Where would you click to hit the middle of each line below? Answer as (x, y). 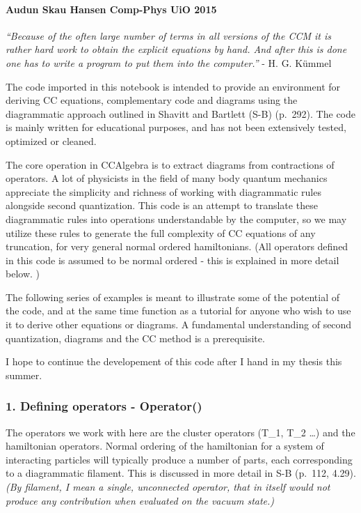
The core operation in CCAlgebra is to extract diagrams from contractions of (170, 164)
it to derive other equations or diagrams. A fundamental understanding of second (179, 324)
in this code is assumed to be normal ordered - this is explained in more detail (173, 260)
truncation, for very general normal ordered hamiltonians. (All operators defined (177, 246)
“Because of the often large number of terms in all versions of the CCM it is (169, 35)
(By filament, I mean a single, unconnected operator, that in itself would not (168, 487)
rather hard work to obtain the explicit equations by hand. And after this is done (176, 49)
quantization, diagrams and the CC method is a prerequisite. (135, 338)
